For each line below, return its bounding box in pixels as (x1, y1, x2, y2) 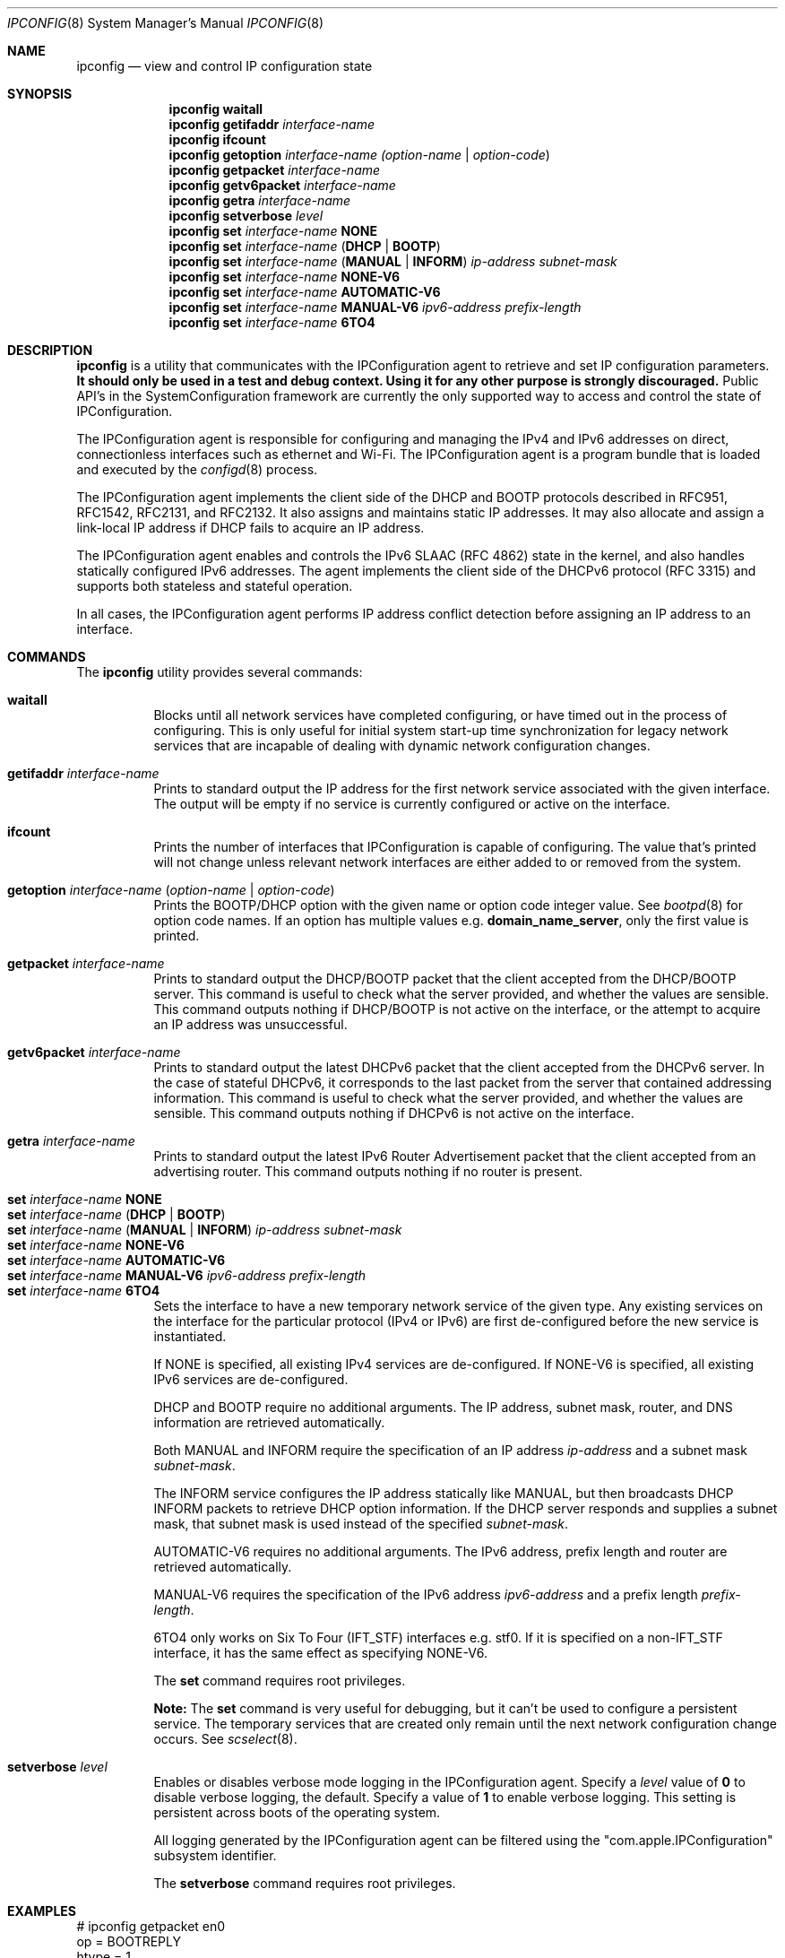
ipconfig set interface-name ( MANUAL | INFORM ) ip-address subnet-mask (168, 254, 617, 269)
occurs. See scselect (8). (153, 1731, 298, 1746)
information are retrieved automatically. (153, 1415, 385, 1430)
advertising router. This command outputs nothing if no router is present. (153, 1164, 583, 1179)
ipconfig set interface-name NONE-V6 (168, 269, 401, 284)
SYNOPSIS (7, 86, 73, 101)
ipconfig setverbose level (168, 208, 323, 223)
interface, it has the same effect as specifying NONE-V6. (153, 1645, 487, 1660)
